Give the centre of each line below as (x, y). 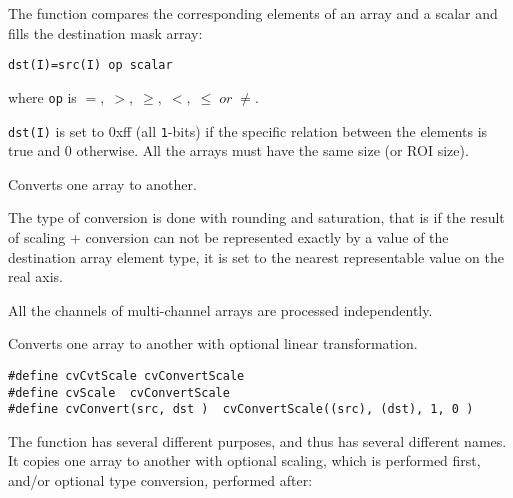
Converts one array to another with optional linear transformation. (213, 343)
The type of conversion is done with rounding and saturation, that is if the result (256, 217)
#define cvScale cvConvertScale (119, 392)
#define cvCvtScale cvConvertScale (126, 375)
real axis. (35, 276)
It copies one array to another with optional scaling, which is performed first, (244, 460)
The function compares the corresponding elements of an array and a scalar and (253, 13)
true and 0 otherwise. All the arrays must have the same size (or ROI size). (238, 150)
